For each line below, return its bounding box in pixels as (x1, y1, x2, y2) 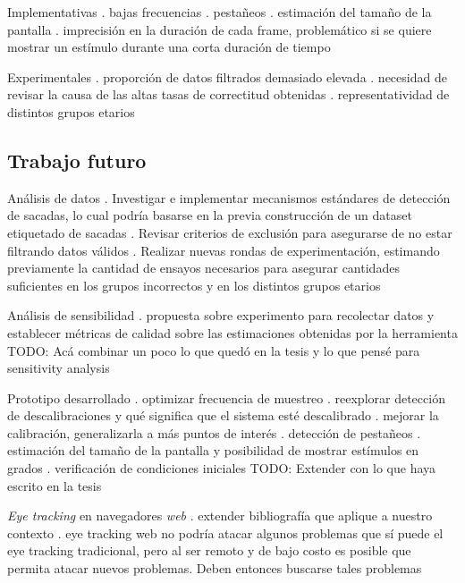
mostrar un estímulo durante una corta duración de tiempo (7, 38, 331, 56)
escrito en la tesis (7, 476, 102, 494)
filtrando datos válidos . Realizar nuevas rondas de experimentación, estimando (7, 241, 440, 259)
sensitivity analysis (7, 359, 110, 377)
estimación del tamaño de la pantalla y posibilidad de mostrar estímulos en (7, 441, 419, 460)
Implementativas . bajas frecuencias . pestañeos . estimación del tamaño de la (7, 3, 432, 21)
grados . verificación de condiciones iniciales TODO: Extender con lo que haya (7, 459, 436, 477)
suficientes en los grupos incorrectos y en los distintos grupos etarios (7, 275, 381, 294)
